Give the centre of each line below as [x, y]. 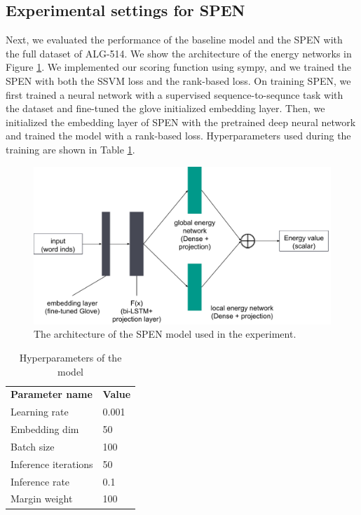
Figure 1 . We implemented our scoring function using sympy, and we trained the [178, 67]
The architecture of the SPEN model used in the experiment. [165, 334]
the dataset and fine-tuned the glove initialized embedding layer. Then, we [165, 108]
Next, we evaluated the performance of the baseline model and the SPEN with [174, 40]
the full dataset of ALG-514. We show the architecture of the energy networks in [179, 53]
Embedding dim [45, 429]
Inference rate [40, 481]
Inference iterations [52, 463]
